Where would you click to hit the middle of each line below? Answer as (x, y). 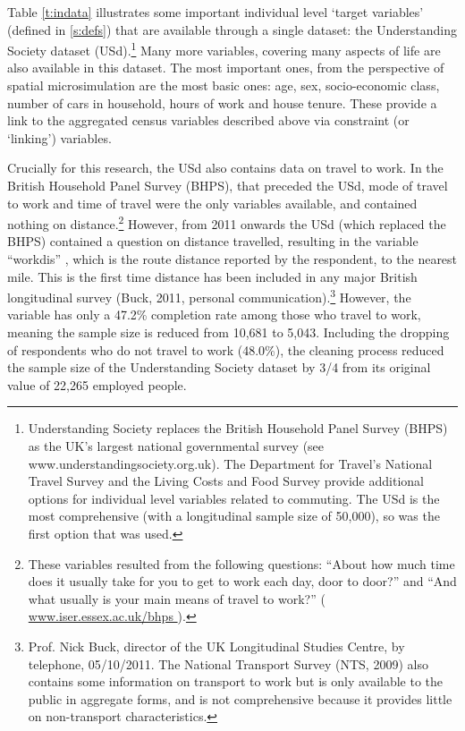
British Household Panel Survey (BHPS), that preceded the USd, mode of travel (228, 185)
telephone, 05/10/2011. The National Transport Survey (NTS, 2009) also (228, 663)
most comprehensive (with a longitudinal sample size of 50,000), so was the (234, 516)
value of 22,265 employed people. (97, 384)
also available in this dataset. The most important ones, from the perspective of (226, 68)
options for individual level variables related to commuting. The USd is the (234, 498)
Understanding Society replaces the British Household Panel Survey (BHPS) (238, 428)
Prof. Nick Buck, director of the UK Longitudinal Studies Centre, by (216, 646)
